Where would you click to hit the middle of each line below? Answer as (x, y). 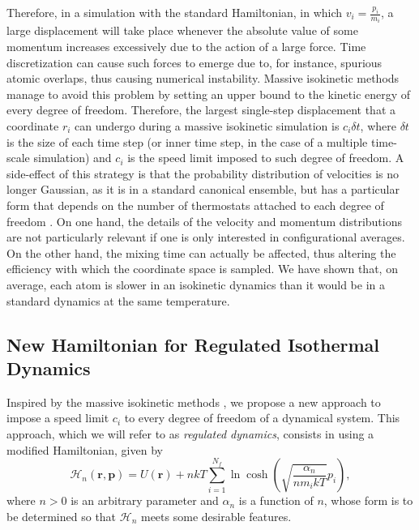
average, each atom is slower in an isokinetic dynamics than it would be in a (196, 284)
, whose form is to (368, 500)
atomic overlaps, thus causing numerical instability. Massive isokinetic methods (203, 78)
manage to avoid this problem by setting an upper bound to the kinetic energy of (209, 94)
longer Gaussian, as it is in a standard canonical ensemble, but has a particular (203, 189)
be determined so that (62, 516)
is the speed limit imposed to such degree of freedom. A (266, 158)
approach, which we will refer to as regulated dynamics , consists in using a (190, 433)
